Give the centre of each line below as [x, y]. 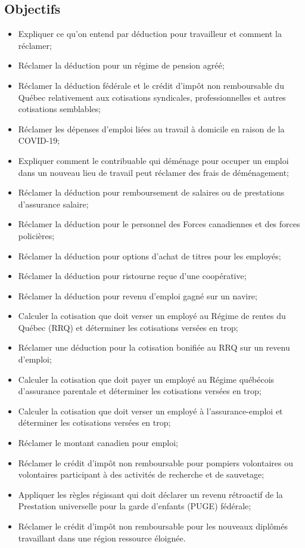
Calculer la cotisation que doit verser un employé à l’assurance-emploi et [150, 411]
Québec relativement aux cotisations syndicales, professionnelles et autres [152, 97]
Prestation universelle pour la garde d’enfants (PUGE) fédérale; [135, 506]
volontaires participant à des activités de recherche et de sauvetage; [141, 474]
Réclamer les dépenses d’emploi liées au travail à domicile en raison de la [151, 129]
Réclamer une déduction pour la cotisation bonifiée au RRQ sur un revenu [154, 347]
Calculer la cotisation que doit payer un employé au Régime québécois [146, 379]
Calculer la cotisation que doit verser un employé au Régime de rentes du [152, 316]
